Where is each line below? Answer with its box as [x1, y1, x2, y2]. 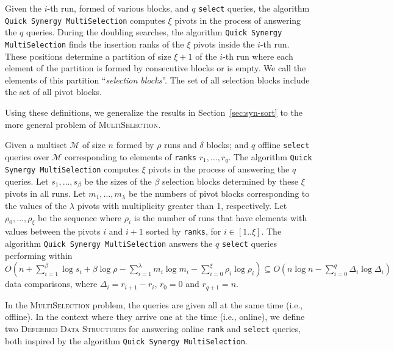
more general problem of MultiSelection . [5, 118, 161, 130]
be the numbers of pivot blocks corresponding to [128, 187, 310, 200]
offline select [257, 138, 310, 151]
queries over [5, 150, 49, 163]
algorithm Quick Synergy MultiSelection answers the [5, 237, 213, 250]
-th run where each [223, 49, 293, 62]
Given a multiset [5, 138, 67, 151]
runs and [164, 138, 197, 151]
